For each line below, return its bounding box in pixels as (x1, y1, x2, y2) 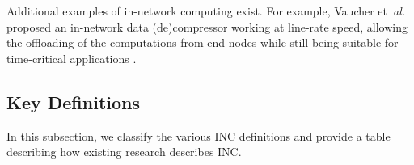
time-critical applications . (6, 49, 137, 66)
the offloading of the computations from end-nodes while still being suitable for (6, 34, 399, 51)
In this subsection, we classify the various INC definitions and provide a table (6, 127, 391, 144)
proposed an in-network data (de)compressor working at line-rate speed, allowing (6, 18, 408, 35)
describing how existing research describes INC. (6, 143, 242, 160)
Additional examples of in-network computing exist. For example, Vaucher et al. (6, 2, 406, 19)
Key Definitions (6, 89, 141, 114)
